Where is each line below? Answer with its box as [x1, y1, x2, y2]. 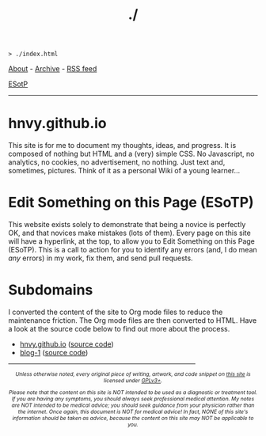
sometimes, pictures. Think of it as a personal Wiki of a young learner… [8, 166, 241, 176]
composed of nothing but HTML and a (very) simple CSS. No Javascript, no [8, 149, 255, 159]
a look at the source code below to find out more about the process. [8, 324, 230, 333]
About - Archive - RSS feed [8, 64, 97, 74]
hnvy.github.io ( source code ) [19, 339, 115, 349]
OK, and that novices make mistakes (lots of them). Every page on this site [8, 228, 251, 238]
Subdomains [8, 281, 93, 299]
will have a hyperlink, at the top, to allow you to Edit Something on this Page [8, 237, 255, 246]
